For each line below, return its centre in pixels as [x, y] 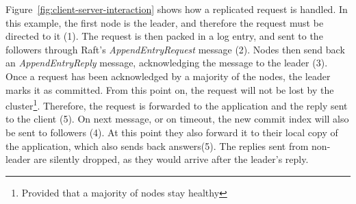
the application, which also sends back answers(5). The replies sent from [157, 145]
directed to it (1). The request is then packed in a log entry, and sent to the [164, 36]
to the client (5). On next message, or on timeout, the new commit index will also [177, 119]
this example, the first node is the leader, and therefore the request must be [165, 22]
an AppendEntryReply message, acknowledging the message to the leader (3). [167, 63]
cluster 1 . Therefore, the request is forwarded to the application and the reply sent [177, 104]
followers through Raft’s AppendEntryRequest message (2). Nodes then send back [175, 49]
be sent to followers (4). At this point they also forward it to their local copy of [172, 132]
